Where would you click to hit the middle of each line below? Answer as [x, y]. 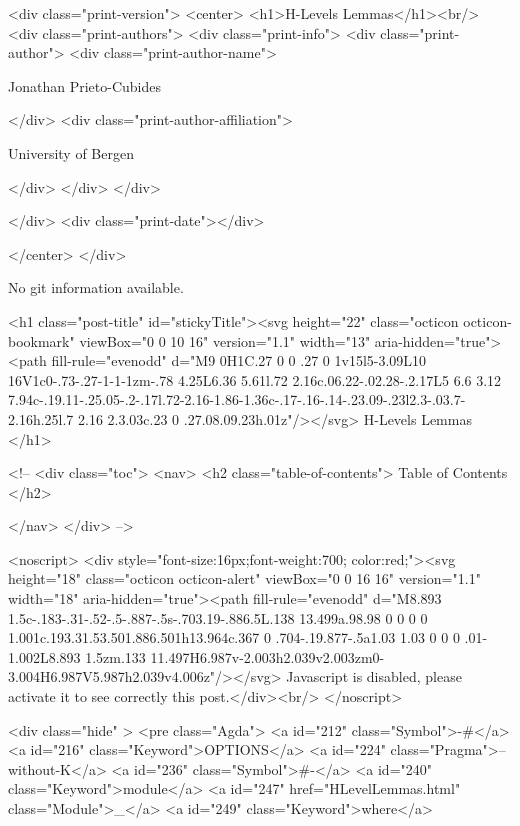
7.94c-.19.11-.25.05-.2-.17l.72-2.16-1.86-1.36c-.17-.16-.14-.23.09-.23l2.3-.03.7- [237, 399]
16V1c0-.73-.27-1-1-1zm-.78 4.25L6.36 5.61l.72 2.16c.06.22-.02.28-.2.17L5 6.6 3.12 [255, 379]
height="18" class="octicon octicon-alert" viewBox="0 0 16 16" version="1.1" [244, 578]
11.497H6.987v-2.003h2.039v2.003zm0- [267, 656]
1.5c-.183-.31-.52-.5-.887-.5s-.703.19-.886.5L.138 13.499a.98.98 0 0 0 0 [218, 617]
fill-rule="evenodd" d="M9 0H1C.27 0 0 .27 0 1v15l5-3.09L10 [239, 360]
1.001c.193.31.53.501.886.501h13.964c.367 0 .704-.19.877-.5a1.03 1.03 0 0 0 [234, 637]
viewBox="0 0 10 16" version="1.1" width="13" [225, 340]
